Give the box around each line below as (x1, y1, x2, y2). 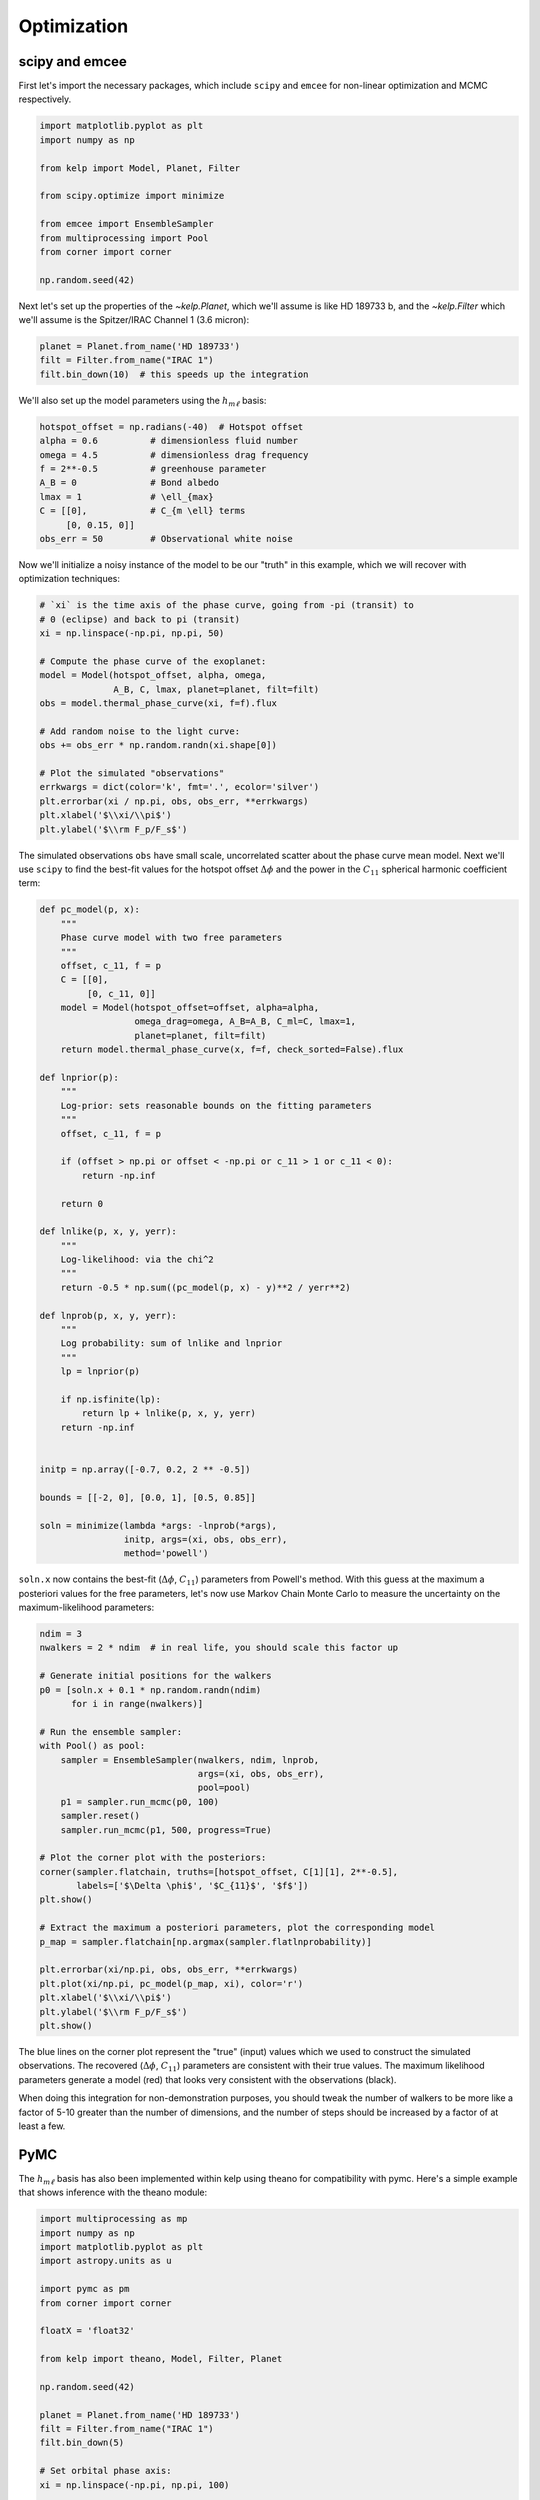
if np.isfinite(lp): (60, 1394, 162, 1405)
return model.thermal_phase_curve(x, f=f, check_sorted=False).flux (60, 1044, 404, 1055)
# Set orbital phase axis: (39, 2465, 172, 2477)
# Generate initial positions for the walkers (39, 1670, 272, 1682)
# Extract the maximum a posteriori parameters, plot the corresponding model (39, 1922, 435, 1934)
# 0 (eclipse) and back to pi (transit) (39, 613, 240, 625)
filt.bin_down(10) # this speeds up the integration (39, 368, 309, 380)
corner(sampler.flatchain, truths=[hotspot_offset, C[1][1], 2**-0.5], (39, 1866, 399, 1877)
